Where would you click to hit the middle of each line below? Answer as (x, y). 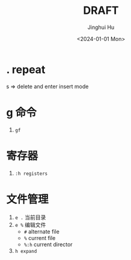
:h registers (31, 173)
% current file (40, 238)
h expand (26, 251)
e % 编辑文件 (30, 224)
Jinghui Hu (101, 27)
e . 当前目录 (30, 217)
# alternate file (42, 231)
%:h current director (48, 244)
